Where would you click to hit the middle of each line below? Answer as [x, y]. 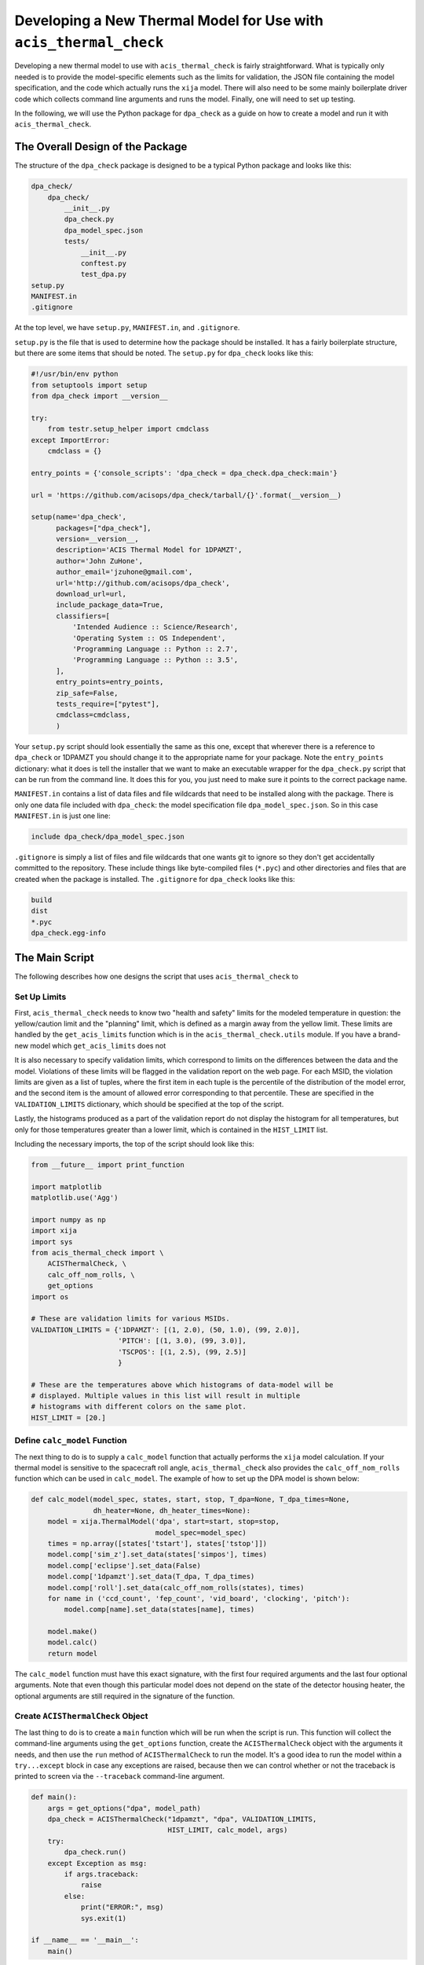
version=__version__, [97, 539]
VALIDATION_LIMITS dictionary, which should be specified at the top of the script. [149, 1104]
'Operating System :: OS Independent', [149, 638]
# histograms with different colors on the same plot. [139, 1407]
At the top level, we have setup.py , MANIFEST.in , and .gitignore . [127, 328]
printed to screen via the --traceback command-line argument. [120, 1776]
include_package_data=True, [110, 605]
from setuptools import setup [89, 385]
